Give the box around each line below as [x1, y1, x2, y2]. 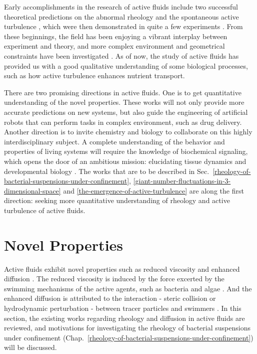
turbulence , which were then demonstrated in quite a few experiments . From [4, 21, 243, 32]
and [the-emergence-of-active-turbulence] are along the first [63, 185, 244, 196]
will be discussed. [4, 342, 57, 352]
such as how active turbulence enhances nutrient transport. [4, 70, 185, 81]
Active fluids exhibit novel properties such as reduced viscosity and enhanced [4, 263, 240, 274]
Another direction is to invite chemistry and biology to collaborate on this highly [4, 126, 252, 137]
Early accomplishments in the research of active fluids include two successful [4, 2, 238, 12]
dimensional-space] [4, 185, 61, 196]
